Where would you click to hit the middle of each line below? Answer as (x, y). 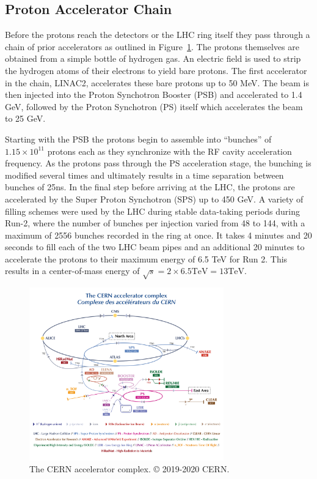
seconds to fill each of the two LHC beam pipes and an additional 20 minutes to (155, 247)
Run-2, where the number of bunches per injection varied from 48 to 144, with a (155, 223)
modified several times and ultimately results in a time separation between (144, 175)
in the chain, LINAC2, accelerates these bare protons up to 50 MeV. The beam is (157, 82)
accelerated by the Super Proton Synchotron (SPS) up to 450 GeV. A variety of (154, 199)
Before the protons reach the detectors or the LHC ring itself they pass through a (158, 35)
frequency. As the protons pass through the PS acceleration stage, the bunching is (158, 163)
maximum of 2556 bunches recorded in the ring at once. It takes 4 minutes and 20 (158, 235)
